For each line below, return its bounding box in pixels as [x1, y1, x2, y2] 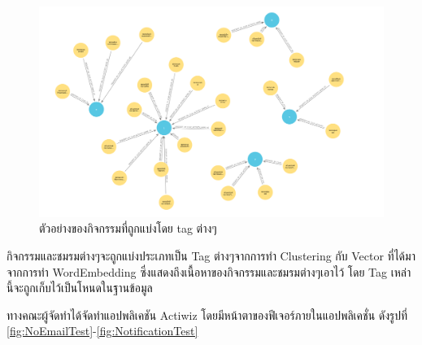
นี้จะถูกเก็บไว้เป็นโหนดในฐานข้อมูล [7, 279, 153, 296]
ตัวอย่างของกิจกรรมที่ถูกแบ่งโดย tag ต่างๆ [39, 220, 217, 237]
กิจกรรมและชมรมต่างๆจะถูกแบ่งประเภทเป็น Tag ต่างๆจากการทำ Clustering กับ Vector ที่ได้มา [7, 247, 415, 264]
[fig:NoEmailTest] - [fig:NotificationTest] [7, 322, 198, 339]
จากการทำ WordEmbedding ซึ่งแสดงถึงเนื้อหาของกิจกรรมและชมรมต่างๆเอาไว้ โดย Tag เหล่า [7, 263, 411, 280]
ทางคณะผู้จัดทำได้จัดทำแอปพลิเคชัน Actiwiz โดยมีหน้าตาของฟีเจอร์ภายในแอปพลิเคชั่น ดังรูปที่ [7, 306, 408, 323]
